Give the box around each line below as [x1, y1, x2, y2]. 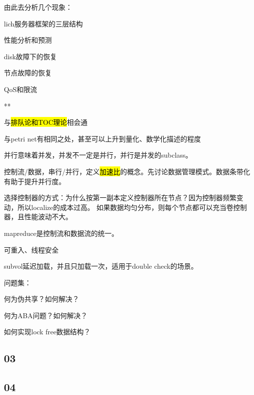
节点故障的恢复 [4, 68, 52, 78]
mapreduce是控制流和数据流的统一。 [4, 228, 119, 238]
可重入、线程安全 [4, 244, 59, 255]
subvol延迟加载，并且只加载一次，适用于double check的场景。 [4, 261, 198, 271]
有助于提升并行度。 [4, 176, 65, 186]
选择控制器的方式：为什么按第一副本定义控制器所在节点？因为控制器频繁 [4, 192, 236, 203]
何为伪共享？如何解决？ [4, 294, 79, 304]
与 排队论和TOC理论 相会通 [4, 117, 88, 127]
